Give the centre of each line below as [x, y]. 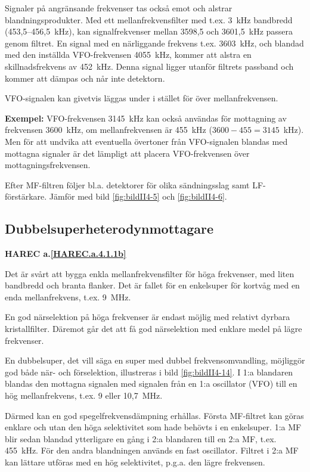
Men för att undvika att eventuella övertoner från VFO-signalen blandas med [146, 141]
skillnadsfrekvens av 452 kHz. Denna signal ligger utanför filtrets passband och [149, 66]
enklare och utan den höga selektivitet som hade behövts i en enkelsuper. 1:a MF [153, 427]
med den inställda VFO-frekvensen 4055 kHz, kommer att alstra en [128, 55]
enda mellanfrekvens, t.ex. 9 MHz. [68, 296]
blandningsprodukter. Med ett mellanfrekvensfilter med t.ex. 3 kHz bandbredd [149, 19]
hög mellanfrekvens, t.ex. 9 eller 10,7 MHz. [84, 395]
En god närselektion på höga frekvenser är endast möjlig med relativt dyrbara [148, 317]
